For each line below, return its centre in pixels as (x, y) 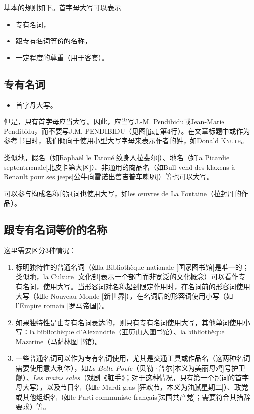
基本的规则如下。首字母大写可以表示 (63, 7)
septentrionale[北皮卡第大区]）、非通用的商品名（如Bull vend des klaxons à (120, 167)
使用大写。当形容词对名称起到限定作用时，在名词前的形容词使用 (146, 286)
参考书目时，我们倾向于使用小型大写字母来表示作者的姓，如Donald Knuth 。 (126, 141)
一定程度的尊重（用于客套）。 (62, 57)
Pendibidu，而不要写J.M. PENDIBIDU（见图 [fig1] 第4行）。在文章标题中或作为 (127, 131)
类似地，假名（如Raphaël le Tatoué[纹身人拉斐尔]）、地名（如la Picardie (117, 157)
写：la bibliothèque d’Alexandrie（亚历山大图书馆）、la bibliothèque (120, 332)
